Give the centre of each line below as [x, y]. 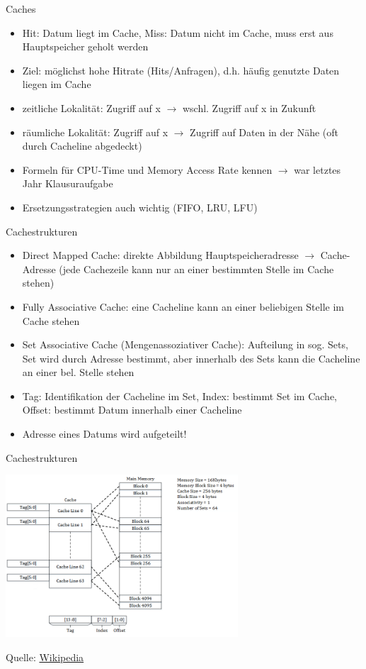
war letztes [318, 169]
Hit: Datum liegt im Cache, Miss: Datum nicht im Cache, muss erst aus [178, 32]
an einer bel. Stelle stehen [78, 372]
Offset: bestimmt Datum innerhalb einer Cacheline [132, 410]
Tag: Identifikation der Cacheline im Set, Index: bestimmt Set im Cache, [180, 396]
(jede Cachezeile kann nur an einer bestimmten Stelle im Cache [196, 269]
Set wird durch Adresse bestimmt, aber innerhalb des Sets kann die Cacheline [191, 358]
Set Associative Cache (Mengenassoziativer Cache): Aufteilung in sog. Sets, [185, 344]
